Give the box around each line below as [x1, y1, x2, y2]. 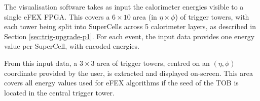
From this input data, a [4, 57, 78, 68]
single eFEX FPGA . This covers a [4, 11, 110, 22]
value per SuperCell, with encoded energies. [4, 41, 139, 51]
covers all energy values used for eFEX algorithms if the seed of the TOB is [4, 77, 239, 88]
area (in [133, 11, 157, 22]
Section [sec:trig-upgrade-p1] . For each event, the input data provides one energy [4, 31, 255, 41]
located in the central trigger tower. [4, 87, 115, 97]
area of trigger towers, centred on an [97, 57, 210, 68]
